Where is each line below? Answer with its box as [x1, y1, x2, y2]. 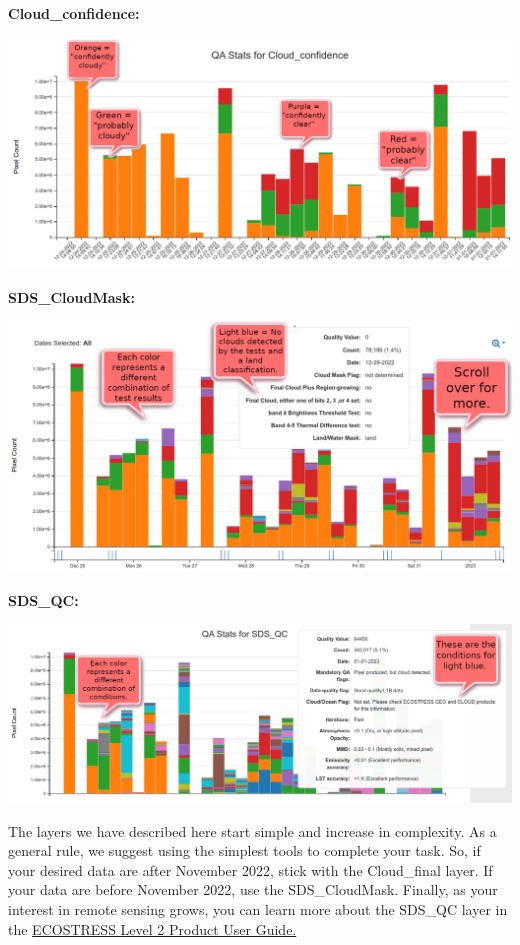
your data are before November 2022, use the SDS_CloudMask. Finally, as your [8, 879, 498, 900]
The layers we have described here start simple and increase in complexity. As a [8, 820, 497, 841]
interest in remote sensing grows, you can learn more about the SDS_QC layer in [8, 898, 508, 919]
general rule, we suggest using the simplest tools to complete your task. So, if [8, 840, 481, 861]
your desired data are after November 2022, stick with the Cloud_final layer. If [8, 859, 493, 880]
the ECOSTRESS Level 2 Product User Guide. [8, 918, 297, 939]
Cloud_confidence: [8, 3, 140, 23]
